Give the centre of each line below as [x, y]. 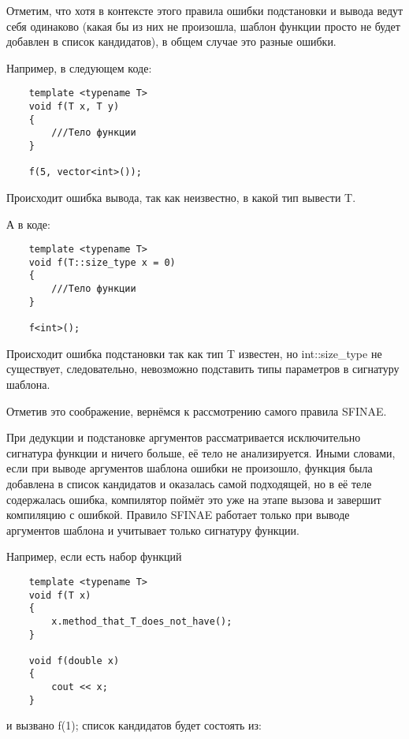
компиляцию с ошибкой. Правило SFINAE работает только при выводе [178, 515]
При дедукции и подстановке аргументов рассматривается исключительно [184, 437]
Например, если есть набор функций [94, 556]
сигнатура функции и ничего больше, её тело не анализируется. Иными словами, [201, 452]
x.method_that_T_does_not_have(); [142, 621]
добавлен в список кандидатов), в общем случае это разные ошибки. [171, 41]
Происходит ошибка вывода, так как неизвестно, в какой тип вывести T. [181, 197]
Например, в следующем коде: [79, 67]
